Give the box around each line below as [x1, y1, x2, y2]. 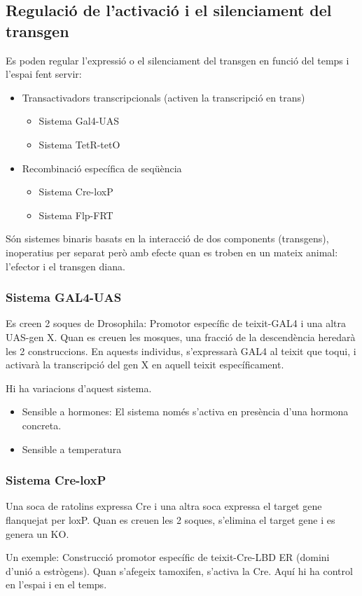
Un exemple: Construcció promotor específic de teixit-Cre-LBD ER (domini [6, 550, 330, 564]
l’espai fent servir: [6, 67, 82, 81]
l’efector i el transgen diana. [6, 258, 125, 273]
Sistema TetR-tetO [39, 137, 120, 151]
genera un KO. [6, 526, 69, 541]
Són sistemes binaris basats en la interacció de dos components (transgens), [6, 231, 329, 246]
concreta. [22, 417, 62, 432]
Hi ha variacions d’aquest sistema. [6, 380, 152, 395]
